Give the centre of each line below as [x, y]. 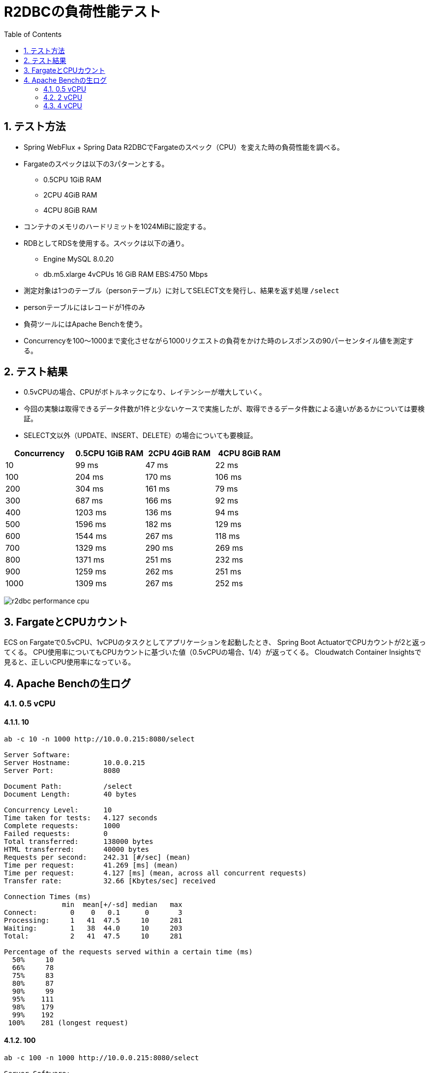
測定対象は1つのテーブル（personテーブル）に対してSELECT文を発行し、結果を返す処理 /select [182, 290]
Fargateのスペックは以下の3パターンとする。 [96, 164]
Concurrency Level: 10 [58, 810]
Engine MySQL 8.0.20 [79, 259]
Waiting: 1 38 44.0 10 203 [93, 928]
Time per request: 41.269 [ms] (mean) [91, 865]
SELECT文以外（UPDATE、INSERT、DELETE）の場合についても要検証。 [140, 436]
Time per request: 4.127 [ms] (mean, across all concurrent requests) [155, 873]
